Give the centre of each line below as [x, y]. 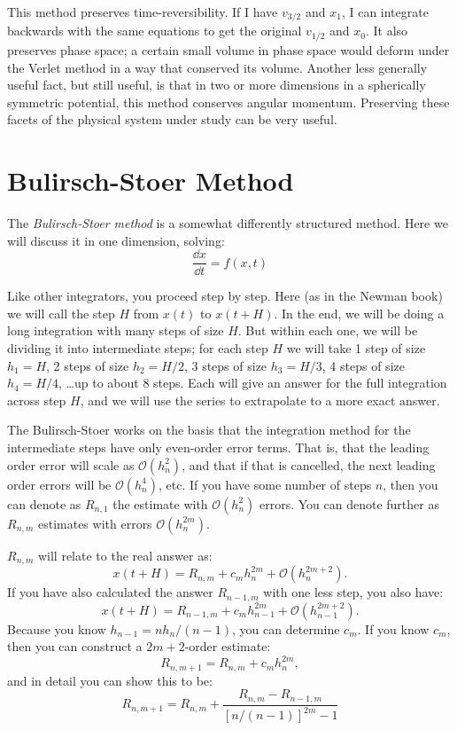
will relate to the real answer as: [125, 555]
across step [37, 400]
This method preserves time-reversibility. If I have [143, 12]
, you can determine [286, 628]
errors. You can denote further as [349, 503]
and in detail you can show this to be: [110, 680]
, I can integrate [385, 12]
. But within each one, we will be [328, 330]
